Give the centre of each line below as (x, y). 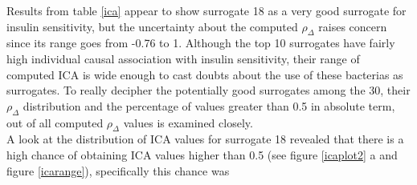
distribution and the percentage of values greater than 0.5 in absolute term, (209, 105)
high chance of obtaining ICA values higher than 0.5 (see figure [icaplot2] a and (202, 154)
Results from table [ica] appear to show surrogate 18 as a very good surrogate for (206, 10)
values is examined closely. (188, 122)
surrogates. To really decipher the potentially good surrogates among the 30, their (208, 90)
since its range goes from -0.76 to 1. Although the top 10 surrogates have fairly (201, 43)
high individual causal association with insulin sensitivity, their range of (183, 58)
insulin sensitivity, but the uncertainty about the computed (152, 26)
